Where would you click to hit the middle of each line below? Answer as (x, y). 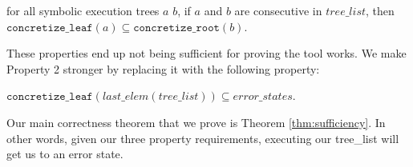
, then (380, 10)
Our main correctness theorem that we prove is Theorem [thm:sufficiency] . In (196, 122)
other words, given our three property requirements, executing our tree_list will (203, 138)
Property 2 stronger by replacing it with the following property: (163, 68)
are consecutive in (278, 10)
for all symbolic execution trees (83, 10)
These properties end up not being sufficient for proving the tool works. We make (206, 53)
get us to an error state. (65, 154)
